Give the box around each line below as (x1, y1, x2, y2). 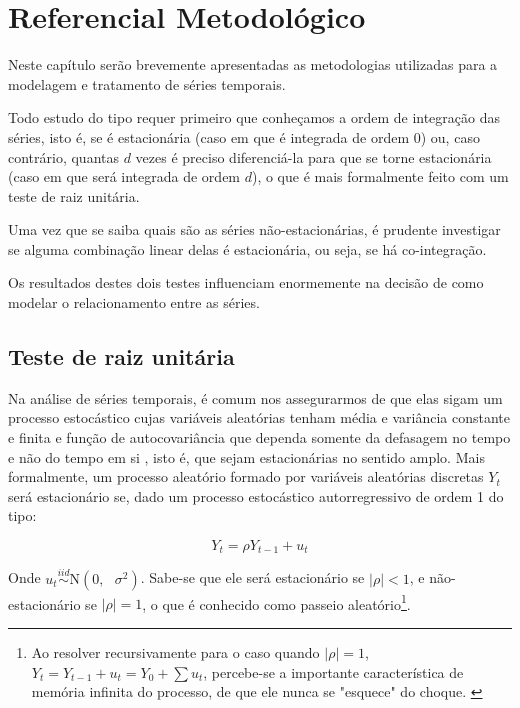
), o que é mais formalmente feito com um (251, 166, 509, 187)
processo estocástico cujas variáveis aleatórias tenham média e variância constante (8, 407, 510, 428)
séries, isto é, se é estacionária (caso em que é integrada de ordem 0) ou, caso (8, 126, 480, 147)
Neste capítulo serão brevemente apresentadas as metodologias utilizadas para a (8, 54, 498, 75)
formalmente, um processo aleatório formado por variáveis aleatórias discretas (8, 466, 484, 487)
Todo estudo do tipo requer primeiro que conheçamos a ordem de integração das (8, 107, 500, 128)
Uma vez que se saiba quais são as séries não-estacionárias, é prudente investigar (8, 219, 501, 240)
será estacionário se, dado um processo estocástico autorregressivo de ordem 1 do (8, 485, 504, 506)
